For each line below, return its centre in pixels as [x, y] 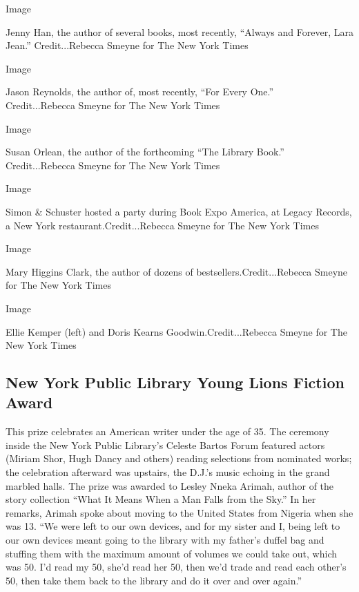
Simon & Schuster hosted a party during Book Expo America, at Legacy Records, [179, 211]
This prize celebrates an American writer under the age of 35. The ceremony [167, 431]
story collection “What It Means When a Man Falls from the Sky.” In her [161, 499]
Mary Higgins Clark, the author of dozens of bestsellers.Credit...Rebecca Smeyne [177, 271]
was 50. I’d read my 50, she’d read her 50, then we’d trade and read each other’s [176, 567]
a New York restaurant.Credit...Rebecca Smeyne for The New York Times [162, 225]
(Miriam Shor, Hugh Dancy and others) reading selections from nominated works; [179, 458]
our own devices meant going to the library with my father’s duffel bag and [165, 540]
